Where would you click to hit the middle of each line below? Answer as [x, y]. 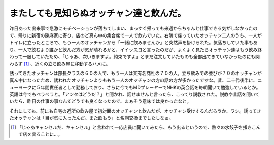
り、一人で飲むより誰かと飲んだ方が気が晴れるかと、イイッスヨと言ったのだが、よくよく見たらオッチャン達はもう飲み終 [136, 49]
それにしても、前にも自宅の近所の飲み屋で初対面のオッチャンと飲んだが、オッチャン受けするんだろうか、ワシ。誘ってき [135, 111]
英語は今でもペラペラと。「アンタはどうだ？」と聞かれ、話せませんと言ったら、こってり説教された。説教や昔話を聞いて [134, 94]
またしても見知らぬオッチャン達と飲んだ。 [98, 13]
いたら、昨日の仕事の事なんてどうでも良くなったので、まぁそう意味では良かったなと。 [100, 101]
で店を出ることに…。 [41, 134]
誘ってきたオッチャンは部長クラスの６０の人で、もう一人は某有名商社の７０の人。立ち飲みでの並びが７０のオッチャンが [136, 73]
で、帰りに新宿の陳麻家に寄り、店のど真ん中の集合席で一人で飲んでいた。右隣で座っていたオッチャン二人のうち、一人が [136, 35]
